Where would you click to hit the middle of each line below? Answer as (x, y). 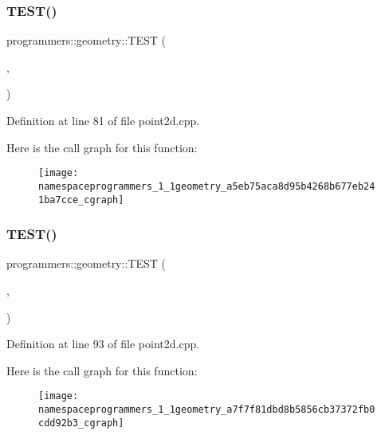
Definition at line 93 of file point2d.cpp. (103, 344)
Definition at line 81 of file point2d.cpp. (103, 120)
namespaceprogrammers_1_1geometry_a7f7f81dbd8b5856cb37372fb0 (207, 410)
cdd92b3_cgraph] (81, 423)
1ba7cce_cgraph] (81, 200)
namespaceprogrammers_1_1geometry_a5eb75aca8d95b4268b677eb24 (207, 186)
